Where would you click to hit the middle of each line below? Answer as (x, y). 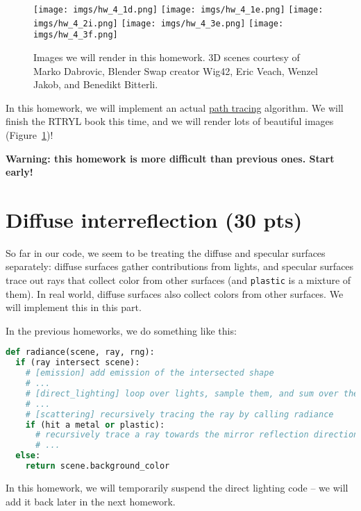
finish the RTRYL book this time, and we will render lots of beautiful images (170, 121)
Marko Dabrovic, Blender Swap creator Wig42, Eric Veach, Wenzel (176, 70)
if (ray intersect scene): (78, 363)
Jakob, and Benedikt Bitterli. (96, 84)
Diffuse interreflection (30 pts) (154, 219)
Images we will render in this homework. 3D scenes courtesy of (167, 57)
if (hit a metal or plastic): (95, 425)
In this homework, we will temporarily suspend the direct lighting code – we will (177, 487)
